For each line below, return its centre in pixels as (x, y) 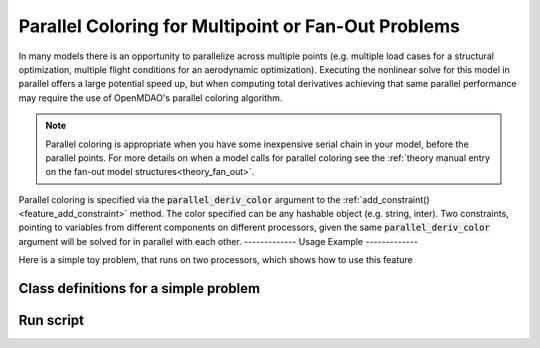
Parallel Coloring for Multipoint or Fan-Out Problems (239, 26)
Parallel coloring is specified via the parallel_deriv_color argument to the (179, 199)
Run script (51, 320)
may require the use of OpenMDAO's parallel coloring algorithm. (150, 97)
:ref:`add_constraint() (386, 199)
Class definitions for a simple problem (139, 288)
